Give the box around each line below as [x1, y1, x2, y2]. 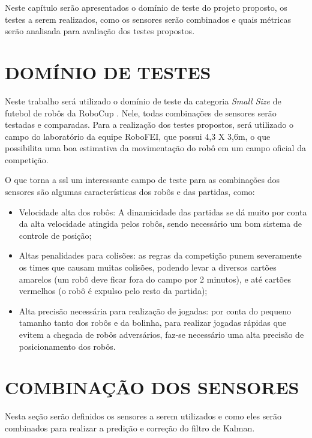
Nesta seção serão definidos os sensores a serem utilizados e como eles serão [5, 410, 281, 422]
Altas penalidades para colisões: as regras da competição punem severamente [19, 249, 302, 262]
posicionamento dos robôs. [19, 340, 116, 352]
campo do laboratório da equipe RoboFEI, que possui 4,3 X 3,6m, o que [5, 130, 271, 142]
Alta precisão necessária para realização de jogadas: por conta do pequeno [19, 304, 291, 317]
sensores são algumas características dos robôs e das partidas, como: [5, 185, 255, 198]
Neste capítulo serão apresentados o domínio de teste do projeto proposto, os [5, 1, 287, 13]
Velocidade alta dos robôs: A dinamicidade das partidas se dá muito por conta [19, 205, 307, 218]
